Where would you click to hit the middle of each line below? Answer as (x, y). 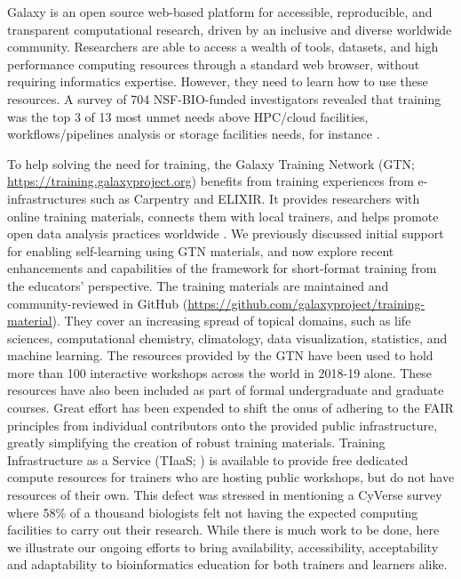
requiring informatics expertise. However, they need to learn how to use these (218, 81)
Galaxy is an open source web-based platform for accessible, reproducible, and (220, 12)
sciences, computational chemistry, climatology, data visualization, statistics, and (227, 338)
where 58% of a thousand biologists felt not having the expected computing (213, 512)
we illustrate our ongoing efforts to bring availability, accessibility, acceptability (223, 547)
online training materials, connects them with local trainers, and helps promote (223, 216)
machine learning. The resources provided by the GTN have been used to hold (220, 355)
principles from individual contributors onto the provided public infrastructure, (223, 425)
